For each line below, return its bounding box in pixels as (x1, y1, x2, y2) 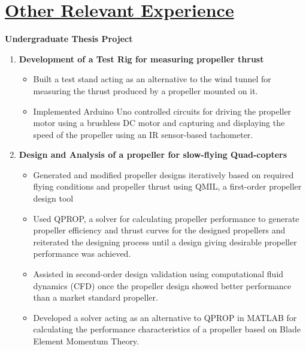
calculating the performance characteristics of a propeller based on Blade (33, 323, 301, 335)
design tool (33, 192, 74, 205)
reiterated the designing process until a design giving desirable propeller (33, 235, 297, 248)
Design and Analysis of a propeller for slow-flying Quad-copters (19, 148, 287, 161)
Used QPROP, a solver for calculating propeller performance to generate (33, 212, 299, 224)
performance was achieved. (33, 247, 131, 260)
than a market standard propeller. (33, 291, 158, 304)
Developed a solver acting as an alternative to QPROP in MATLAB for (33, 311, 297, 323)
